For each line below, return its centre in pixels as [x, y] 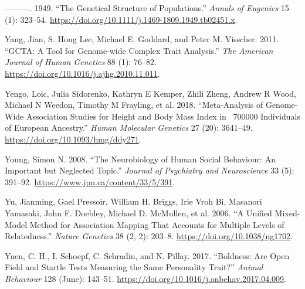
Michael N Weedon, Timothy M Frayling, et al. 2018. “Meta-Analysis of [134, 105]
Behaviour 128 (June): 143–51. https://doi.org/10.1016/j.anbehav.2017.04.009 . [145, 278]
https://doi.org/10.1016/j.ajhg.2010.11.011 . [82, 73]
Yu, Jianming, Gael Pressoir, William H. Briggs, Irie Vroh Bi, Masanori [133, 201]
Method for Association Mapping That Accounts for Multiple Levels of [157, 224]
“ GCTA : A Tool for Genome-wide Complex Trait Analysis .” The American [139, 50]
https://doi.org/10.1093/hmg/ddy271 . [73, 139]
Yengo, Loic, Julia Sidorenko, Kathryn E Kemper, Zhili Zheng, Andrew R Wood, [150, 93]
